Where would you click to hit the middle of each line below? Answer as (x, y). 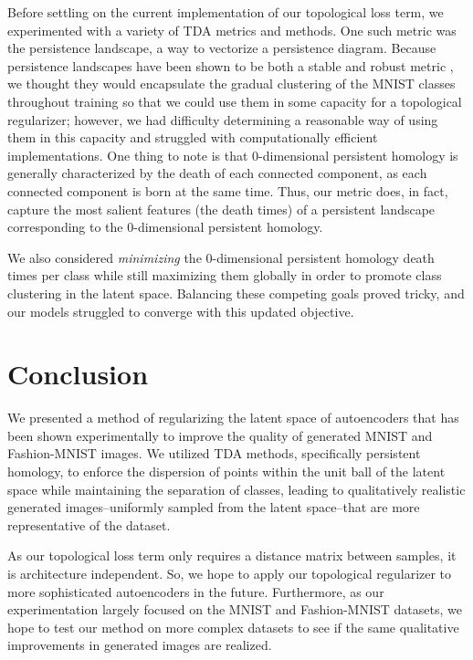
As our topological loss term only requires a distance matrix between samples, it (232, 555)
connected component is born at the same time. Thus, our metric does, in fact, (228, 190)
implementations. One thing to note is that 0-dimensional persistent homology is (233, 155)
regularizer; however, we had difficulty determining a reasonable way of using (223, 119)
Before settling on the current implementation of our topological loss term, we (226, 12)
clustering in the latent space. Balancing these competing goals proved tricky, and (236, 293)
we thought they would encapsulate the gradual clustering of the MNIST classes (231, 84)
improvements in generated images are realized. (140, 645)
